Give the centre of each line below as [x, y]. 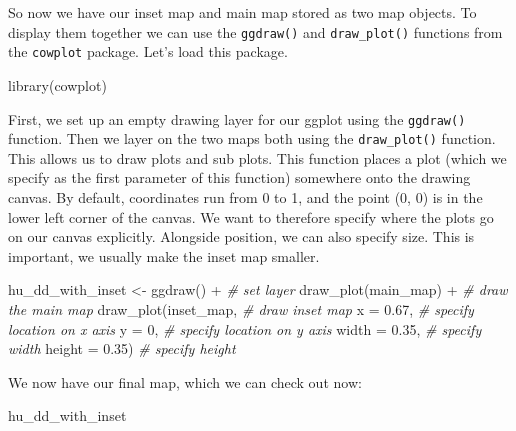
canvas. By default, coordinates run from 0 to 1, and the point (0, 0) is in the [245, 197]
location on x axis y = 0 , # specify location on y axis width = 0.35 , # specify [245, 328]
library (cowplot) [57, 84]
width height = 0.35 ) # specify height [122, 348]
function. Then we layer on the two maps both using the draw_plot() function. [252, 138]
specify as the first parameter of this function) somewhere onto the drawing [239, 177]
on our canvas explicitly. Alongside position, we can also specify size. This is [241, 236]
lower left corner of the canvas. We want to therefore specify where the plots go [251, 216]
